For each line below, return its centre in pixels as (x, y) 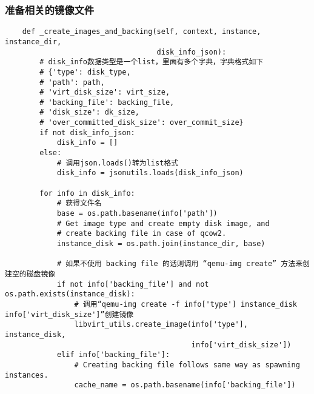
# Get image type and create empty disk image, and (163, 223)
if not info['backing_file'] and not (133, 284)
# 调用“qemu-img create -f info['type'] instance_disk (185, 304)
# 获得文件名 (79, 203)
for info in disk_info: (87, 193)
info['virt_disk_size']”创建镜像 (69, 314)
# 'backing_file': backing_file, (107, 102)
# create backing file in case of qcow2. (142, 234)
